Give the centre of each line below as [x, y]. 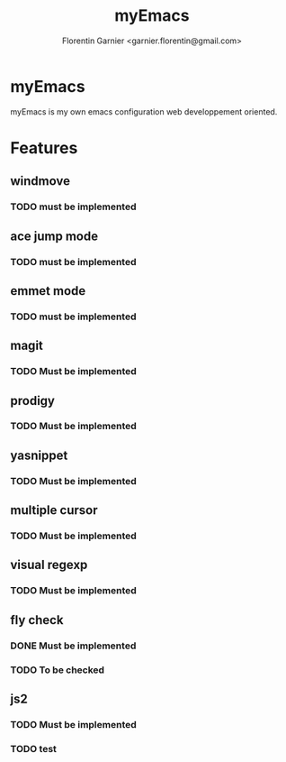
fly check [37, 620]
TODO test [34, 748]
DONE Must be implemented [73, 646]
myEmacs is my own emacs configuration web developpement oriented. [144, 111]
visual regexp [49, 565]
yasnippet [39, 455]
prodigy [32, 401]
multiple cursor [54, 510]
